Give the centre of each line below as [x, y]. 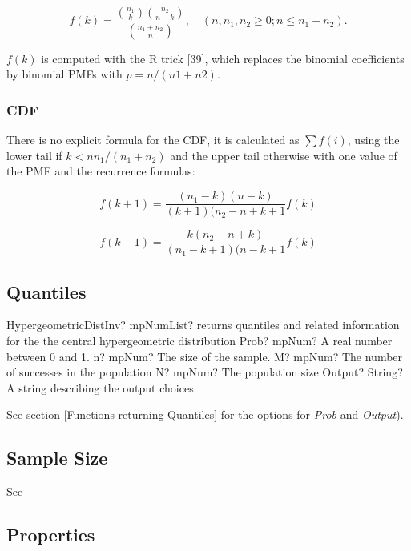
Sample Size [57, 458]
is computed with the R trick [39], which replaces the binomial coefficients [223, 58]
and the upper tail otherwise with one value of [284, 155]
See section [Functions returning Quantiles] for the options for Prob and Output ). [205, 414]
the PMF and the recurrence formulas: [101, 171]
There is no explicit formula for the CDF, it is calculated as [153, 140]
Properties [51, 535]
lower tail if [34, 155]
